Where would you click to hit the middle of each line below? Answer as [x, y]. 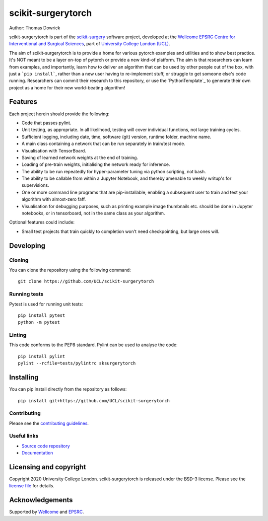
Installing [24, 377]
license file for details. [32, 486]
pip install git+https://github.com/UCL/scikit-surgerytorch [94, 401]
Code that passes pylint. [46, 123]
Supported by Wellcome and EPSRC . [47, 512]
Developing [27, 246]
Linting [18, 335]
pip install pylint [42, 356]
